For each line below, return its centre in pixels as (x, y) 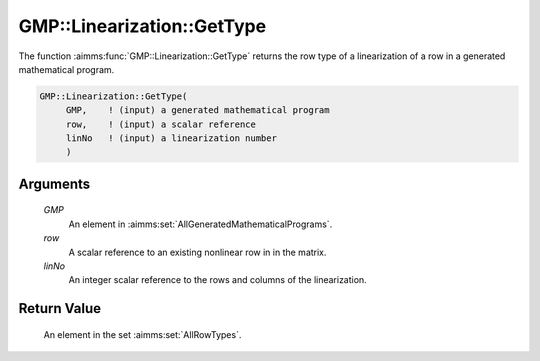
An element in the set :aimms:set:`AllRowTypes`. (142, 334)
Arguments (54, 183)
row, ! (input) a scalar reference (161, 124)
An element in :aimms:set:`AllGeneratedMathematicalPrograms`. (200, 224)
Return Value (60, 308)
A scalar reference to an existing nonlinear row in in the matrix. (197, 252)
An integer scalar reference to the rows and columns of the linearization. (217, 280)
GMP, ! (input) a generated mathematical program (197, 110)
